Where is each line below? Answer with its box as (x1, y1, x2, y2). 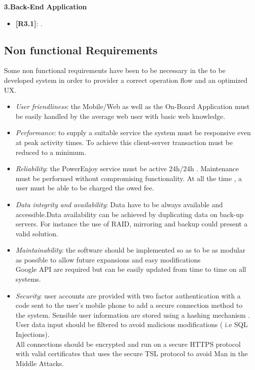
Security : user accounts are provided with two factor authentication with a (15, 290, 241, 300)
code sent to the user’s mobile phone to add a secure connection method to (15, 300, 243, 310)
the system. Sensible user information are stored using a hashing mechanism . (15, 309, 250, 320)
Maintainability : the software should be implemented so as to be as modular (15, 245, 246, 255)
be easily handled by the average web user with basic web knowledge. (15, 111, 225, 121)
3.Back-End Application (4, 1, 87, 11)
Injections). (15, 329, 50, 339)
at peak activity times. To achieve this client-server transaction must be (15, 137, 233, 147)
